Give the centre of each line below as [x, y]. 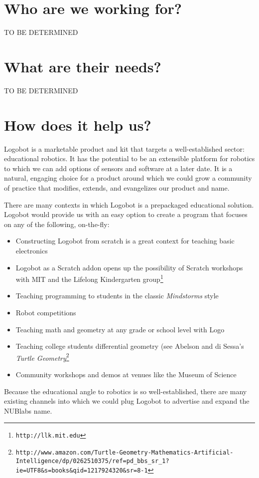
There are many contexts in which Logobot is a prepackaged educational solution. [129, 204]
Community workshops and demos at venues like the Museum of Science [126, 374]
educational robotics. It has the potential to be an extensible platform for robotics [129, 158]
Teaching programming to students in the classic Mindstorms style [117, 296]
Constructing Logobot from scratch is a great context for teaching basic [125, 241]
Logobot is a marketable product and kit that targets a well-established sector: [124, 148]
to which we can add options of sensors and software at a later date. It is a [118, 168]
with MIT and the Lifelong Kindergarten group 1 [89, 278]
